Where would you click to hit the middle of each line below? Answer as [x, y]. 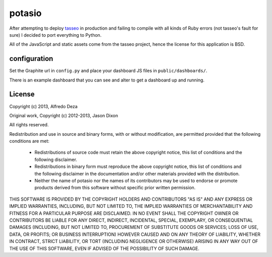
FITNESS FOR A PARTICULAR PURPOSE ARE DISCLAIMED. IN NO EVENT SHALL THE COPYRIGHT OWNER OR [124, 213]
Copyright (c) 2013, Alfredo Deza [44, 106]
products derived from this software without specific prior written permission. [115, 188]
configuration [31, 59]
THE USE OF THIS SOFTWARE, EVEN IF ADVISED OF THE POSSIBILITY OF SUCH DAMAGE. [105, 248]
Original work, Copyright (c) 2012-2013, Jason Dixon [64, 115]
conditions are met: [29, 141]
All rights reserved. [29, 125]
